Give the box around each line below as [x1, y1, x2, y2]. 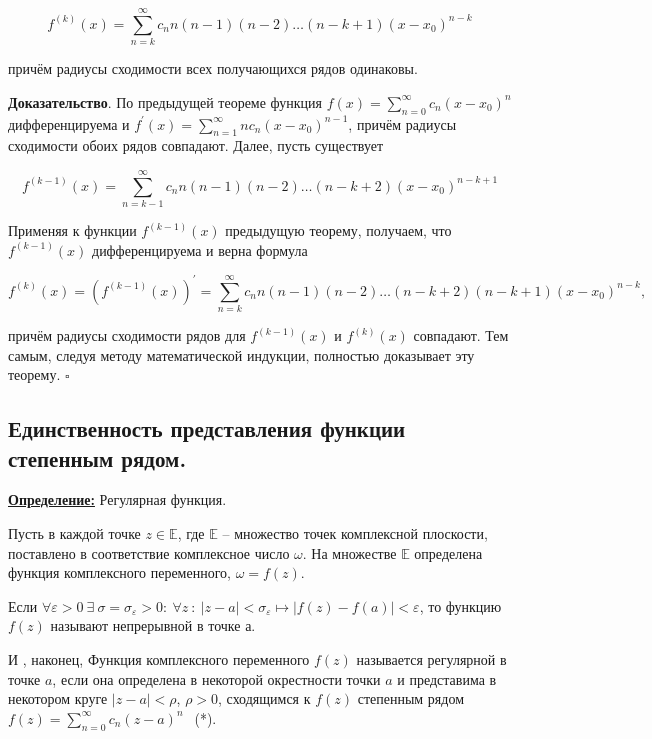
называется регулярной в [356, 648, 507, 669]
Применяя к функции [8, 220, 137, 241]
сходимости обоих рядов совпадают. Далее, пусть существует [8, 135, 384, 156]
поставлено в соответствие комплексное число [8, 542, 290, 563]
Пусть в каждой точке [8, 523, 141, 544]
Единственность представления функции [8, 413, 406, 444]
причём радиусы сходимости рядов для [8, 325, 246, 346]
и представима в [397, 668, 497, 689]
